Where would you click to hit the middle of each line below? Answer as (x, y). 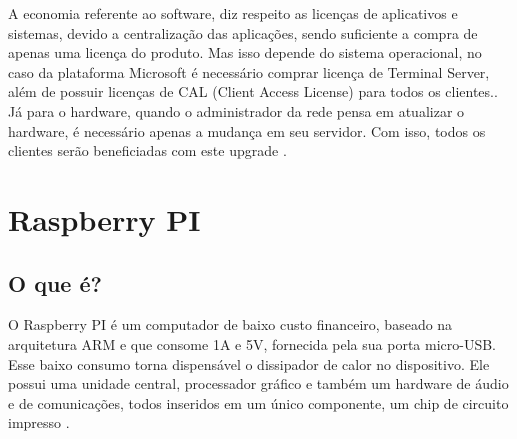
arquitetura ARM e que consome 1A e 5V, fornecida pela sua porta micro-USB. (252, 343)
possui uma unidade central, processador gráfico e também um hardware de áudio (258, 383)
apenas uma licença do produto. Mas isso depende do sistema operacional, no (245, 52)
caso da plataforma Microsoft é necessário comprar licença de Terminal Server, (249, 71)
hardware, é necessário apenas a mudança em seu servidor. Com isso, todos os (247, 130)
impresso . (39, 422)
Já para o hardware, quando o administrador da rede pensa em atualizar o (236, 110)
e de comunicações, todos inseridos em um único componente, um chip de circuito (258, 402)
